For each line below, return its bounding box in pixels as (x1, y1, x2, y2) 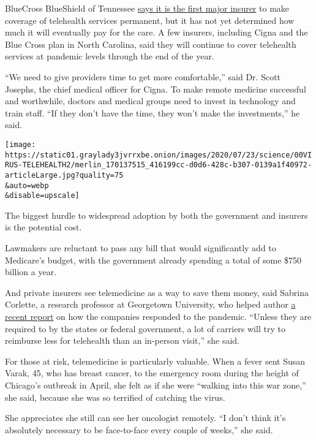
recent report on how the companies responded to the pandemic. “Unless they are (5, 310, 312, 323)
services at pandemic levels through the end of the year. (5, 50, 214, 63)
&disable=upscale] (5, 191, 80, 200)
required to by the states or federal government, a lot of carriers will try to (5, 322, 285, 335)
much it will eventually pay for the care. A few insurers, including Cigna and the (5, 26, 308, 39)
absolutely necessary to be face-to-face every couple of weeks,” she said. (5, 423, 273, 436)
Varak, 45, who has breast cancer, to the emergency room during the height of (5, 366, 299, 379)
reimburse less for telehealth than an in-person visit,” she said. (5, 334, 239, 347)
